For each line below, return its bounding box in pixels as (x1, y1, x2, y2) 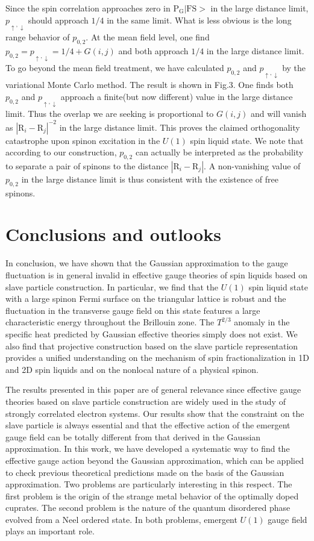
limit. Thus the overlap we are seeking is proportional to (5, 107, 214, 120)
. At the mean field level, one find (86, 30, 210, 43)
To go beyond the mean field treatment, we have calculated (5, 61, 224, 74)
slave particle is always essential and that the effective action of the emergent (5, 419, 290, 431)
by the (282, 61, 306, 74)
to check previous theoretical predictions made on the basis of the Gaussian (5, 466, 284, 478)
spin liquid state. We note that (190, 134, 304, 146)
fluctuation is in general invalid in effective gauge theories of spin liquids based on (5, 269, 307, 281)
